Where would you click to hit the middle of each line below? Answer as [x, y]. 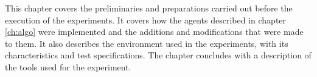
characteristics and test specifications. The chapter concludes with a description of [158, 55]
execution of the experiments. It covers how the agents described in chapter [146, 20]
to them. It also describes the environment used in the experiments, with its [147, 43]
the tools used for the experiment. [68, 66]
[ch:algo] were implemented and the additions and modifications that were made [154, 32]
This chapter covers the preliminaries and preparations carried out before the [149, 8]
